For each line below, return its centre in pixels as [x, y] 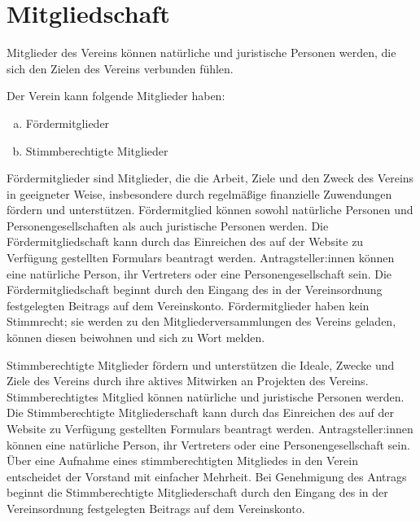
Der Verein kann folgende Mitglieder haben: [116, 96]
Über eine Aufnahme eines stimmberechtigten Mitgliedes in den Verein [182, 461]
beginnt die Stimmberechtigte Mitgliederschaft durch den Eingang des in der [197, 492]
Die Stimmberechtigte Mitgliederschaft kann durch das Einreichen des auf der [201, 412]
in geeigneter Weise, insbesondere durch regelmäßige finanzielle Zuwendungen [199, 193]
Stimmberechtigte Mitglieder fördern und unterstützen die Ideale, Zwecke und [201, 364]
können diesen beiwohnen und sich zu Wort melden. [136, 338]
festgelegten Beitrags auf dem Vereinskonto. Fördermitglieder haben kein [188, 305]
